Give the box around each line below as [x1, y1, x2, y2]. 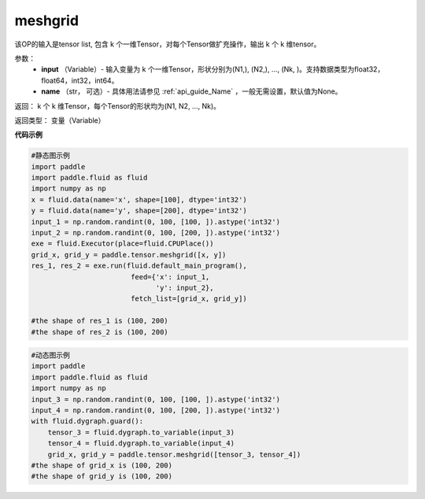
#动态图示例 [31, 351, 71, 360]
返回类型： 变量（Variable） [14, 115, 105, 125]
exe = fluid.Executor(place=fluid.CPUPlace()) [31, 239, 214, 248]
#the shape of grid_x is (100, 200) [31, 461, 173, 470]
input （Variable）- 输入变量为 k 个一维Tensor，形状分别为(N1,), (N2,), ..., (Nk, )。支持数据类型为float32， [41, 65, 385, 74]
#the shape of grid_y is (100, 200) [31, 472, 173, 481]
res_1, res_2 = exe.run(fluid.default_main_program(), [31, 261, 247, 271]
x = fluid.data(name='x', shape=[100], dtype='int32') [31, 195, 247, 204]
